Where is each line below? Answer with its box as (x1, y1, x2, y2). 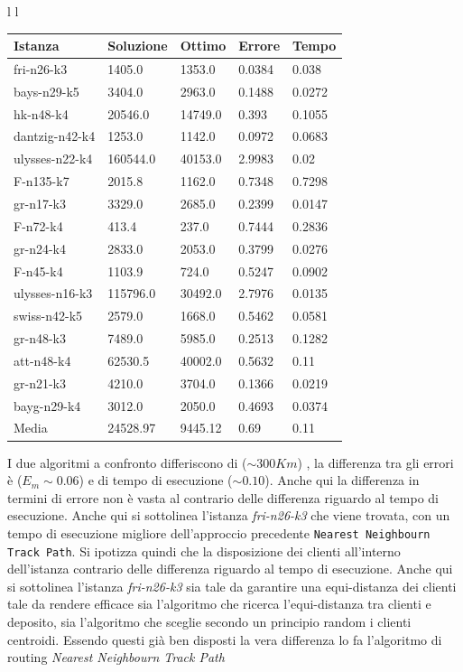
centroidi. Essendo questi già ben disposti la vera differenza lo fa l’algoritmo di (7, 630, 442, 649)
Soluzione (107, 36, 168, 55)
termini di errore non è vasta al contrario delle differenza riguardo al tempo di (7, 488, 439, 507)
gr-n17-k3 (14, 194, 66, 212)
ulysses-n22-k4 (14, 149, 93, 168)
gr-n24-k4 (14, 238, 66, 257)
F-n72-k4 (14, 216, 63, 235)
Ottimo (180, 36, 227, 55)
